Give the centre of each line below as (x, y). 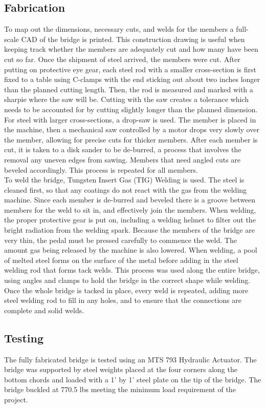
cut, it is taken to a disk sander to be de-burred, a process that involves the (123, 149)
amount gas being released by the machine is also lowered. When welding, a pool (131, 250)
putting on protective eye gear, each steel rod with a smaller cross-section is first (130, 69)
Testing (24, 338)
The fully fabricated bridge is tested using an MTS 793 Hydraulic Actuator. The (130, 359)
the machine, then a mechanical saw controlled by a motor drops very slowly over (132, 129)
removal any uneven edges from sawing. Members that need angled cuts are (123, 159)
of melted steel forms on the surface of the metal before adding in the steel (121, 260)
